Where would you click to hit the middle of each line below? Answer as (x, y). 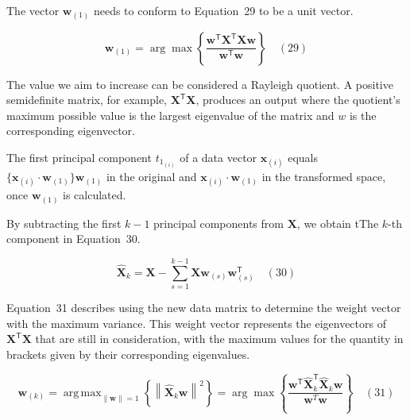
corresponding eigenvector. (71, 131)
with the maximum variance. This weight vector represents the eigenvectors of (196, 323)
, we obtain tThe (338, 223)
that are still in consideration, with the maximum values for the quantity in (219, 339)
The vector (33, 10)
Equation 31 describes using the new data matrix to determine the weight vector (204, 307)
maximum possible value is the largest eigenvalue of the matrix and (170, 115)
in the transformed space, (324, 176)
